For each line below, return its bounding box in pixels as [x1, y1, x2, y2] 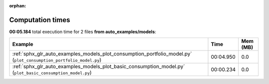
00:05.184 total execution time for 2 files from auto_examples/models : [9, 29, 156, 35]
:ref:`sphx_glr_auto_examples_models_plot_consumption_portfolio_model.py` [12, 50, 192, 57]
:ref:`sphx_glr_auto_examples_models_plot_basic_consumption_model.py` [12, 63, 185, 70]
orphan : [9, 3, 26, 8]
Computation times [9, 15, 70, 24]
